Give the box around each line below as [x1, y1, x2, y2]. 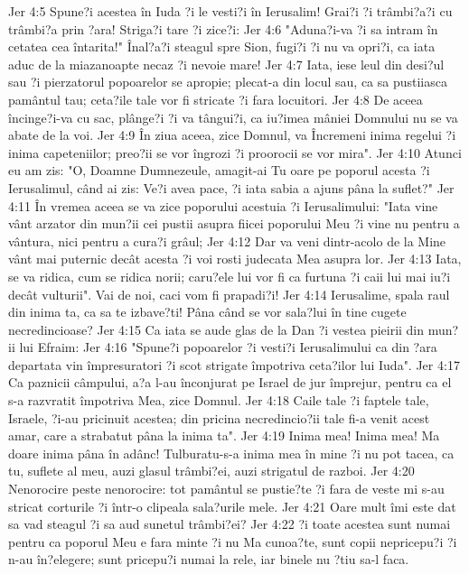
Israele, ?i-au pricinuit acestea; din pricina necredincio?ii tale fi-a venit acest [8, 408, 430, 427]
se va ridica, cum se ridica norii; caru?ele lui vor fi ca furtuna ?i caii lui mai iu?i [8, 266, 451, 285]
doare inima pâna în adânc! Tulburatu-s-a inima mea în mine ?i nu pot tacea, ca [8, 443, 455, 462]
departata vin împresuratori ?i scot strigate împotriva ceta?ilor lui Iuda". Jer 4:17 [8, 355, 460, 374]
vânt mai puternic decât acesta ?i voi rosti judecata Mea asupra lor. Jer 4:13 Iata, [8, 249, 462, 268]
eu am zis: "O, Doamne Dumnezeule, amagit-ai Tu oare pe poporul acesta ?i [8, 161, 430, 180]
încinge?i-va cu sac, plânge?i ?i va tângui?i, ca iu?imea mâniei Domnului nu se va [8, 107, 458, 126]
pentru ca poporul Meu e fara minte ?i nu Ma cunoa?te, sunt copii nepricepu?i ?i [8, 532, 457, 551]
